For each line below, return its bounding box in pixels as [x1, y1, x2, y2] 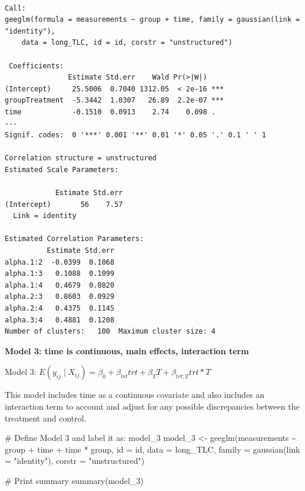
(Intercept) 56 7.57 [5, 200, 123, 209]
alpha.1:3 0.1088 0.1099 [5, 269, 115, 278]
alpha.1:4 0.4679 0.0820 [5, 281, 115, 289]
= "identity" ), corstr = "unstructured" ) [5, 454, 145, 467]
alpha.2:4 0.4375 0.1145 [5, 304, 115, 313]
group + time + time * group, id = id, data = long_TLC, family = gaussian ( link [5, 443, 300, 455]
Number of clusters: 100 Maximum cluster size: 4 [5, 327, 216, 336]
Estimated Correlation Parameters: [5, 235, 144, 243]
